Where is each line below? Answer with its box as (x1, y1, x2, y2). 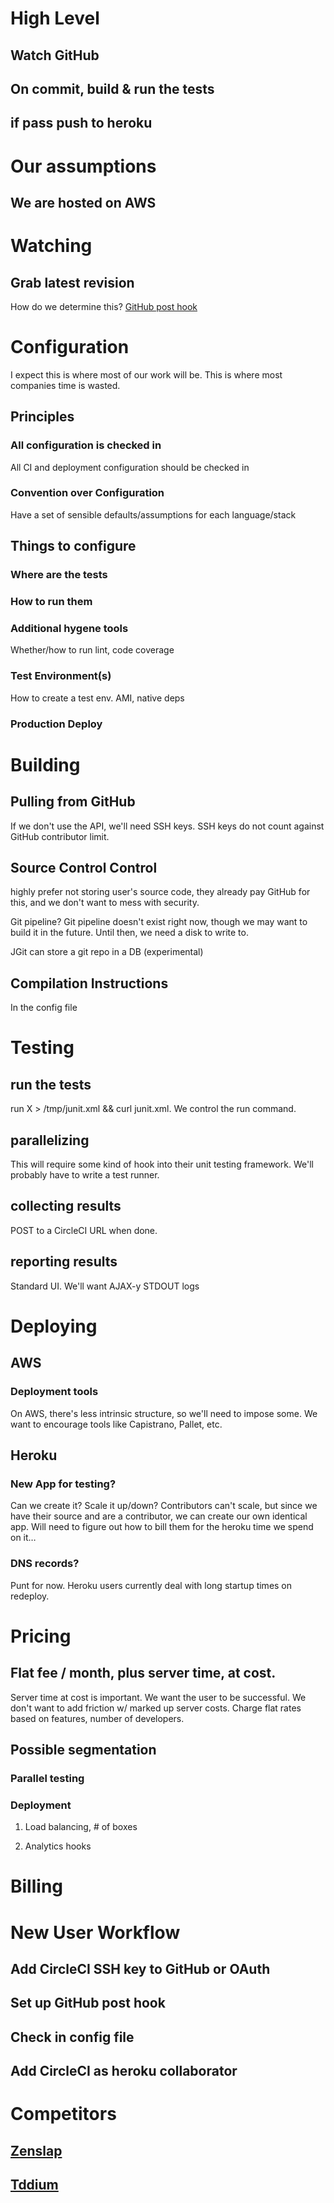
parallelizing (10, 1132, 90, 1149)
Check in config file (10, 2028, 135, 2046)
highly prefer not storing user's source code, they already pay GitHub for (10, 886, 311, 898)
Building (10, 753, 81, 776)
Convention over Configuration (10, 486, 165, 500)
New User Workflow (10, 1921, 181, 1944)
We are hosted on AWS (10, 194, 157, 211)
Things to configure (10, 538, 137, 555)
